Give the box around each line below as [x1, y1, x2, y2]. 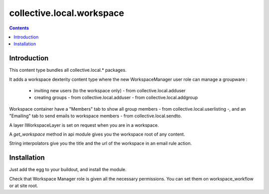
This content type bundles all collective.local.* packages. [9, 67, 127, 73]
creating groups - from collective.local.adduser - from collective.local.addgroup [34, 95, 198, 101]
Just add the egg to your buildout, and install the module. [9, 167, 127, 173]
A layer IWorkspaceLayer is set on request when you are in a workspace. [9, 122, 159, 128]
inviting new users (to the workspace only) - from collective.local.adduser [34, 88, 186, 94]
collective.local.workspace [9, 7, 125, 18]
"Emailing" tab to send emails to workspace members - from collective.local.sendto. [9, 113, 182, 119]
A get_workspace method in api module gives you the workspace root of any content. [9, 131, 185, 137]
